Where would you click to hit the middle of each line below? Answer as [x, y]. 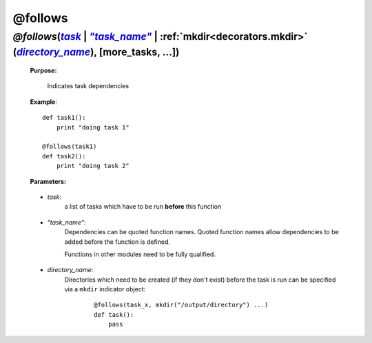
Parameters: [48, 181]
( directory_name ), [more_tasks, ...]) [96, 52]
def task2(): [64, 156]
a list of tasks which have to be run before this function [143, 207]
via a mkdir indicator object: [105, 289]
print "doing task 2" [93, 166]
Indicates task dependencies [88, 86]
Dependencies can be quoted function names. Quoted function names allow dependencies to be [201, 232]
